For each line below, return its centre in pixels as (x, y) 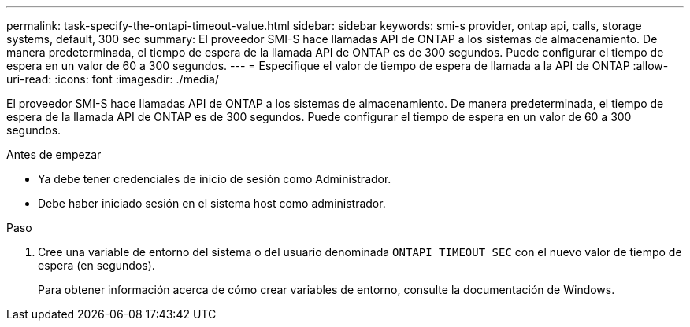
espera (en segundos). (96, 265)
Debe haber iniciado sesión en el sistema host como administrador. (212, 203)
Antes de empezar (54, 154)
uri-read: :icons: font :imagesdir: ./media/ (113, 79)
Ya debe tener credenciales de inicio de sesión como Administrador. (215, 179)
